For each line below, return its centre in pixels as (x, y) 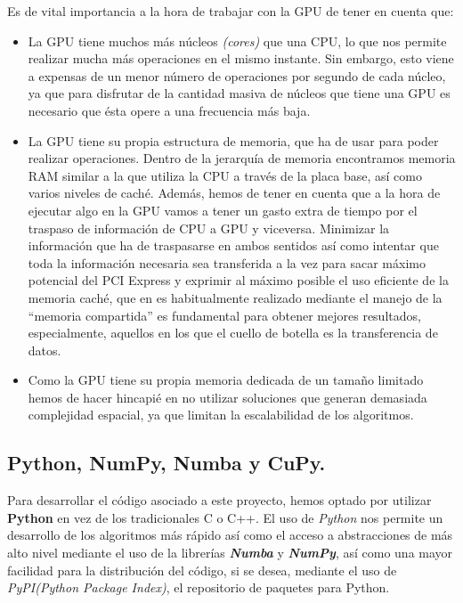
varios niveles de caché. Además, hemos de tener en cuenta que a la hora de (234, 193)
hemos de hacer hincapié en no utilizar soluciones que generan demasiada (227, 397)
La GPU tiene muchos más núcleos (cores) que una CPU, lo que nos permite (237, 41)
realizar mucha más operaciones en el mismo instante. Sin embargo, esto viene (241, 58)
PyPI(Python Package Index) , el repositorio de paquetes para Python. (199, 587)
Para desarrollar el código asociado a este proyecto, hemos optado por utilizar (219, 500)
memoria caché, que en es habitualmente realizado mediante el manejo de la (235, 297)
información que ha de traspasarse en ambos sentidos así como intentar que (233, 245)
